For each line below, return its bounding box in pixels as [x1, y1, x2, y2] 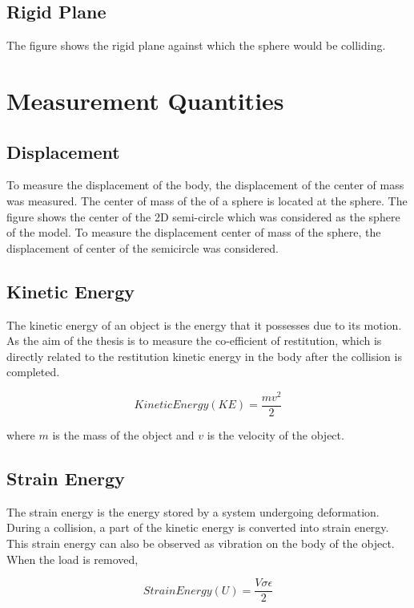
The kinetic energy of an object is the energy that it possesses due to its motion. [6, 316, 402, 333]
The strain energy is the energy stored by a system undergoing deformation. [6, 503, 380, 520]
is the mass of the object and [52, 427, 195, 444]
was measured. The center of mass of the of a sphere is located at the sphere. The [6, 192, 408, 209]
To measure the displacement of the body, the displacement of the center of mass [6, 176, 404, 193]
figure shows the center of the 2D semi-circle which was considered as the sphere [6, 208, 400, 225]
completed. [6, 363, 60, 380]
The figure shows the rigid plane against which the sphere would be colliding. [6, 37, 386, 54]
